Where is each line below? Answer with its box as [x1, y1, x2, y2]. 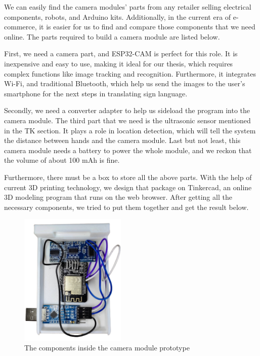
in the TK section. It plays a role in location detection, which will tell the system [4, 125, 256, 135]
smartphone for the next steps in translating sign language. [4, 88, 188, 98]
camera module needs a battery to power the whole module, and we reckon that [4, 145, 252, 155]
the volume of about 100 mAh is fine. [4, 155, 120, 165]
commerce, [4, 21, 37, 32]
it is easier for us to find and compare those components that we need [39, 21, 255, 32]
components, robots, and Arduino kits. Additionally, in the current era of [4, 11, 231, 22]
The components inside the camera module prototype [24, 342, 190, 353]
